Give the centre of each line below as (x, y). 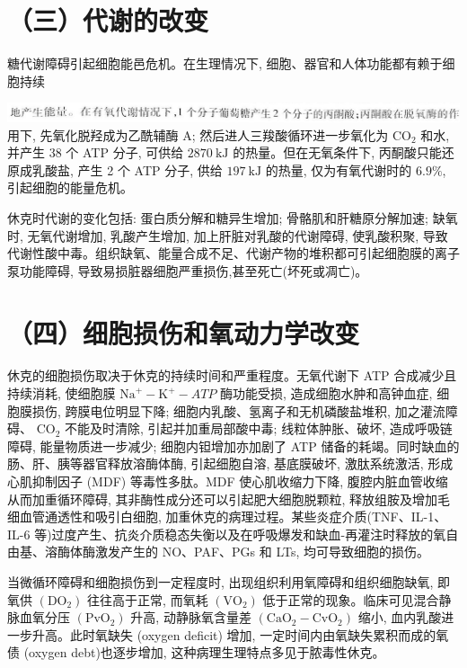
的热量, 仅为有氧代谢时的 (339, 169)
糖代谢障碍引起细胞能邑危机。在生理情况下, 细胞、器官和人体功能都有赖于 (225, 63)
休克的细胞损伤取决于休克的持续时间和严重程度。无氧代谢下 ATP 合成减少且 (232, 375)
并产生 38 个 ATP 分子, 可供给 (96, 152)
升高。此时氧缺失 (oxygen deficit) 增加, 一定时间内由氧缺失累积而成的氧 (240, 634)
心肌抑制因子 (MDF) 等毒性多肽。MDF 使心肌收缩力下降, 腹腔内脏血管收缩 (228, 481)
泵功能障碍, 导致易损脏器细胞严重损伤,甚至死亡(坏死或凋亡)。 (188, 270)
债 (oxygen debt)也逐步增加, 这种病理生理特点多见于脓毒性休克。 (196, 652)
